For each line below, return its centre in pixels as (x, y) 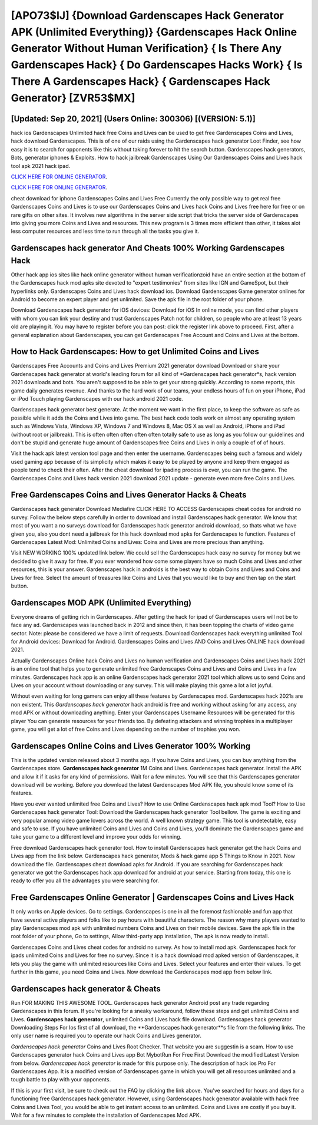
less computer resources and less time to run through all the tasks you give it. (105, 231)
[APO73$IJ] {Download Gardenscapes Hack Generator (147, 15)
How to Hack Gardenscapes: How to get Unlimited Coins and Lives (135, 352)
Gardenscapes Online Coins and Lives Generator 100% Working (131, 746)
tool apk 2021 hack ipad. (41, 166)
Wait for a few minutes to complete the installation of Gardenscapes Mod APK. (106, 1115)
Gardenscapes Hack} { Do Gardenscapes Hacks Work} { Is (157, 65)
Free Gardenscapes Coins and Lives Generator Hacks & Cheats (129, 495)
